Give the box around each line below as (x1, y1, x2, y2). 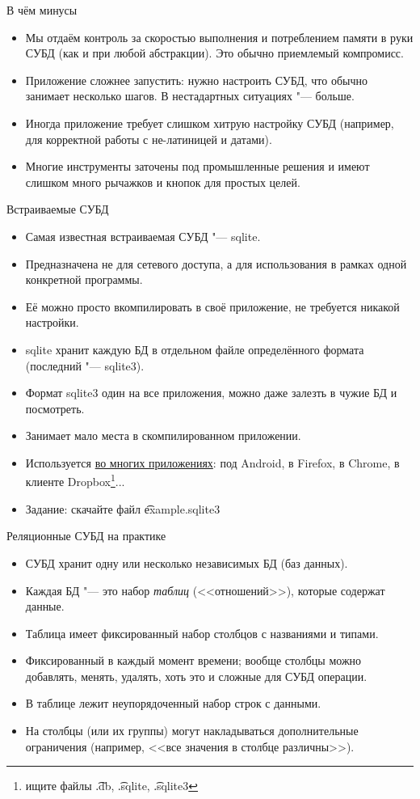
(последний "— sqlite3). (25, 357, 145, 374)
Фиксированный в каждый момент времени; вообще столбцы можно (25, 652, 362, 669)
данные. (25, 598, 65, 615)
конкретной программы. (25, 271, 143, 288)
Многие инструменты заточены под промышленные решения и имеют (25, 158, 370, 175)
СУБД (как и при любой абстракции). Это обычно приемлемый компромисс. (25, 44, 404, 61)
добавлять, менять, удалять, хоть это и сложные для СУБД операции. (25, 667, 367, 684)
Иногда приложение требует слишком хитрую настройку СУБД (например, (25, 114, 394, 131)
